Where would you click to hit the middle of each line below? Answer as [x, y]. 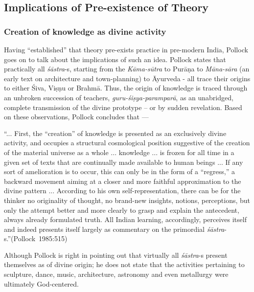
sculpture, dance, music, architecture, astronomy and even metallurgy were [116, 274]
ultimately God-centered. [41, 283]
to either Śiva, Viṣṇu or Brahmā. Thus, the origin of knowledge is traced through [126, 88]
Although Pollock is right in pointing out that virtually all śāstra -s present [116, 255]
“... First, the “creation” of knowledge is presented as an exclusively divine [115, 133]
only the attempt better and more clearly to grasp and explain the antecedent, [122, 210]
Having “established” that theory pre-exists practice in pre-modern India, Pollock [126, 49]
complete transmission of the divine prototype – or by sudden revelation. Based [123, 107]
